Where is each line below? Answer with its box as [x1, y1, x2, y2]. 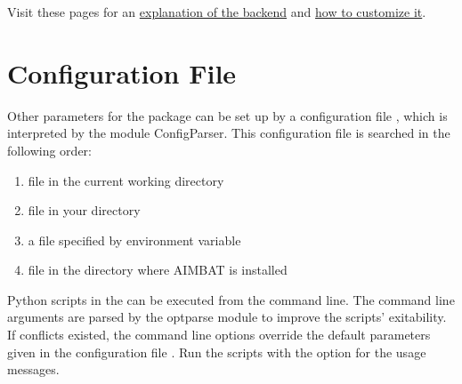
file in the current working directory [28, 171, 224, 189]
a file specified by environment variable [28, 230, 241, 249]
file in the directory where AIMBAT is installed [28, 260, 288, 279]
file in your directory [28, 201, 141, 220]
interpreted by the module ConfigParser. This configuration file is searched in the [7, 124, 450, 142]
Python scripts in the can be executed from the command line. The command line [7, 290, 455, 308]
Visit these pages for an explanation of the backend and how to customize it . [7, 3, 426, 20]
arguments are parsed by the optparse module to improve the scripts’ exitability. [7, 308, 447, 326]
